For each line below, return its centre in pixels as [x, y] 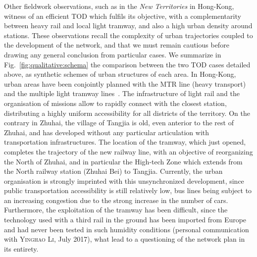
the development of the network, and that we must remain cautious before [117, 45]
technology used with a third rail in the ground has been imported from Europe [125, 220]
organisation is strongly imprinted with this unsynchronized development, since [124, 180]
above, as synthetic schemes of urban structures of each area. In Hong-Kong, [120, 74]
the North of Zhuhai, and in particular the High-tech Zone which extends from [123, 161]
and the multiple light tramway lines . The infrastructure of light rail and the [122, 93]
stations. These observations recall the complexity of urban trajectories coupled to [128, 35]
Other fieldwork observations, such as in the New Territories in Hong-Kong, [119, 6]
